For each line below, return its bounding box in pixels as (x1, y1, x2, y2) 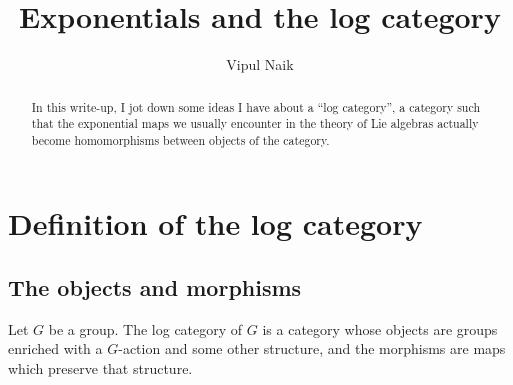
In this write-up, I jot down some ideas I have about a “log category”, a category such (31, 98, 480, 115)
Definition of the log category (8, 203, 423, 244)
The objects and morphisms (8, 272, 302, 303)
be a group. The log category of (48, 318, 243, 339)
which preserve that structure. (8, 358, 193, 379)
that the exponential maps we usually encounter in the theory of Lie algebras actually (31, 115, 479, 132)
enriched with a (8, 338, 103, 359)
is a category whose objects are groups (262, 318, 498, 339)
